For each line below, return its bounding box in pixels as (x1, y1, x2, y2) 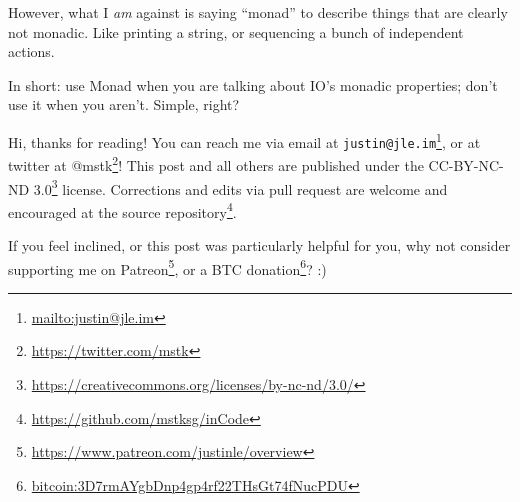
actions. (8, 41, 55, 62)
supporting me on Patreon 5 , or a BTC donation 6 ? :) (8, 255, 327, 279)
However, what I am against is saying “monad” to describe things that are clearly (8, 2, 508, 22)
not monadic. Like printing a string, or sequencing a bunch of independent (8, 21, 464, 42)
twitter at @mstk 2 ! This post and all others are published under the (8, 152, 424, 175)
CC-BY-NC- (428, 154, 504, 175)
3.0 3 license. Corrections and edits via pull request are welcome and (33, 175, 448, 199)
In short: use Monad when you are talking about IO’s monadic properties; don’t (8, 74, 498, 95)
